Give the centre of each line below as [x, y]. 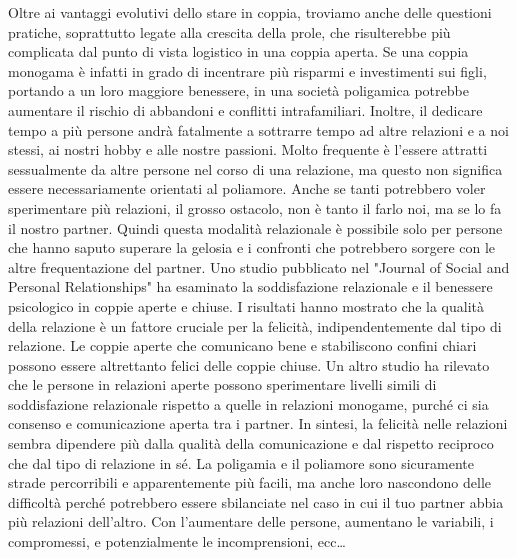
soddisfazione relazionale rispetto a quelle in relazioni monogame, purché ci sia [248, 403]
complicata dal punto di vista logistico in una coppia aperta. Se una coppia [238, 51]
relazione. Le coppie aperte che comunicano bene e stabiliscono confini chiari [242, 345]
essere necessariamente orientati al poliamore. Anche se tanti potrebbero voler [247, 188]
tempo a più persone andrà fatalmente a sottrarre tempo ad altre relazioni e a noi [258, 129]
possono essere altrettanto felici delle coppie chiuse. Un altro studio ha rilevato [249, 364]
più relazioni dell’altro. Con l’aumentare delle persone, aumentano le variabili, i [251, 521]
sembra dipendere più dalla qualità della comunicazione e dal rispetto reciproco [251, 443]
